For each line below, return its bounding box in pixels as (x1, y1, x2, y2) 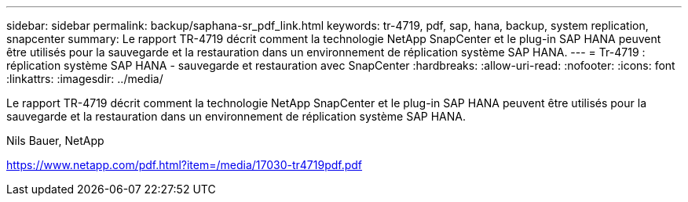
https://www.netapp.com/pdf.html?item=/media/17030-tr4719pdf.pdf (6, 158, 363, 171)
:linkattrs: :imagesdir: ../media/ (6, 72, 163, 85)
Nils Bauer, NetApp (6, 134, 104, 147)
